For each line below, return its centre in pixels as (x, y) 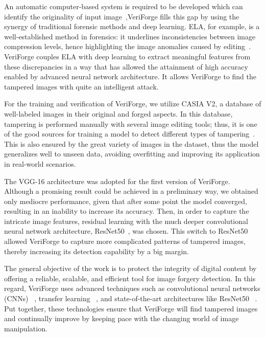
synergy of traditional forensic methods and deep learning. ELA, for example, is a (132, 26)
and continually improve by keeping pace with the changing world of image (122, 318)
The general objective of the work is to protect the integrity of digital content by (130, 268)
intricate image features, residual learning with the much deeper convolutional (126, 221)
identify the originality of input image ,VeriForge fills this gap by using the (122, 16)
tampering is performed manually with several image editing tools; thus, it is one (131, 123)
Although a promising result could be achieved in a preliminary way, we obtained (131, 191)
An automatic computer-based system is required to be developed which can (124, 6)
